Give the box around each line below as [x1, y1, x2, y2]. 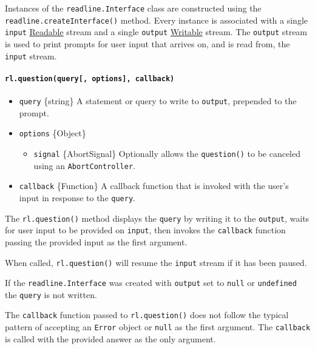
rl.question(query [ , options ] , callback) [5, 74, 175, 83]
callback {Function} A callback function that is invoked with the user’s [19, 179, 289, 192]
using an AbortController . [33, 159, 135, 171]
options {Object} [19, 127, 86, 139]
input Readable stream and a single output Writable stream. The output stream [5, 25, 308, 38]
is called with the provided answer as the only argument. [5, 332, 216, 345]
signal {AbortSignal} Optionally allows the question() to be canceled [33, 147, 301, 159]
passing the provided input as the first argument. [5, 235, 188, 248]
